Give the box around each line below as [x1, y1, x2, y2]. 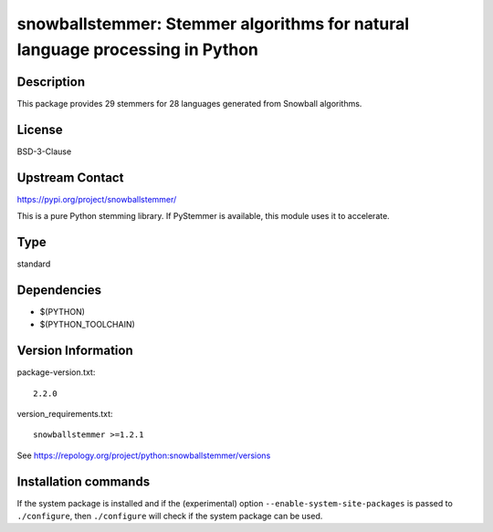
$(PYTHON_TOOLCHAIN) [39, 319, 136, 330]
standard [16, 258, 51, 269]
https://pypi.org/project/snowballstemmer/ [16, 193, 177, 204]
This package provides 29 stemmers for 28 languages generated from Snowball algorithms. [16, 98, 362, 109]
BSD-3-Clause [16, 146, 72, 157]
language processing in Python [16, 39, 259, 59]
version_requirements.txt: [16, 408, 113, 419]
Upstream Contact [16, 170, 124, 185]
